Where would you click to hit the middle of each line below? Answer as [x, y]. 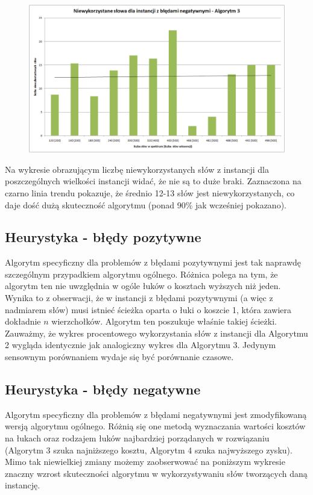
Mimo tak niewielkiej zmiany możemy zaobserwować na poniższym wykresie [145, 462]
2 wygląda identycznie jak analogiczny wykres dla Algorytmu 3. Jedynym [141, 345]
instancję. [23, 485]
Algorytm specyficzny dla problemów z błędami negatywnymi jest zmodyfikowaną [156, 414]
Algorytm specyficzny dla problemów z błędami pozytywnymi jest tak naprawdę [153, 262]
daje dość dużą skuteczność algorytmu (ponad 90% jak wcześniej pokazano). [146, 204]
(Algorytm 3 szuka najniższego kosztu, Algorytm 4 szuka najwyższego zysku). [149, 450]
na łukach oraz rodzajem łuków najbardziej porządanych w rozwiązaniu [137, 438]
